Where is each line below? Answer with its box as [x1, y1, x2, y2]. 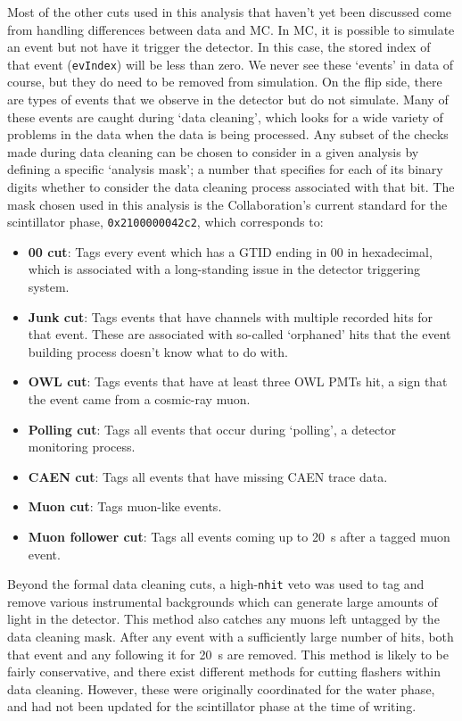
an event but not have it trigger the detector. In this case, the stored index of [7, 37, 431, 56]
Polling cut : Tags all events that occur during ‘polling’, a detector [28, 419, 397, 438]
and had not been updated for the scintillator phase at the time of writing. [7, 697, 417, 716]
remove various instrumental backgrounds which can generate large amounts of [7, 592, 438, 610]
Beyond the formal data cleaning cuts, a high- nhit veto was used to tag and [7, 575, 425, 593]
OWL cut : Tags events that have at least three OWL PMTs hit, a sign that [28, 372, 448, 391]
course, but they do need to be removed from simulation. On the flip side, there [7, 72, 442, 91]
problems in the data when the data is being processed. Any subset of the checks [7, 125, 449, 144]
